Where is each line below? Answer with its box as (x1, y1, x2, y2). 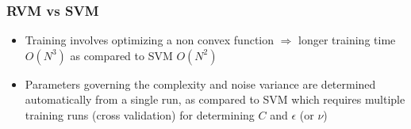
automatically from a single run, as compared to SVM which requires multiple (25, 91, 405, 108)
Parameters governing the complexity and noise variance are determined (25, 75, 376, 92)
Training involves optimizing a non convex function (25, 32, 275, 48)
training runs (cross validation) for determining (25, 107, 255, 123)
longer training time (298, 32, 396, 48)
